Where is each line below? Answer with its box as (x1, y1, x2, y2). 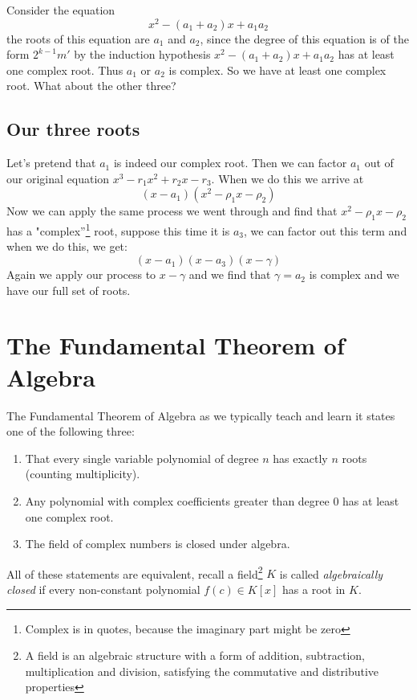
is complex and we (309, 266, 399, 283)
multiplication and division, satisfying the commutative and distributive (25, 662, 379, 679)
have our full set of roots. (6, 281, 131, 298)
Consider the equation (6, 2, 115, 18)
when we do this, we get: (6, 238, 128, 255)
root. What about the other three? (6, 77, 176, 94)
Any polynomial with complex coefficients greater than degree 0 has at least (25, 492, 399, 509)
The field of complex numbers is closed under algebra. (25, 535, 290, 552)
